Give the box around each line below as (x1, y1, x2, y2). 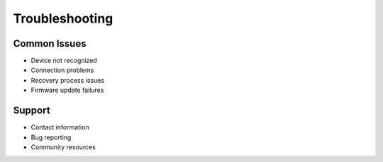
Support (13, 105, 50, 117)
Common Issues (13, 37, 87, 50)
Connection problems (30, 66, 94, 74)
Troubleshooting (13, 11, 113, 26)
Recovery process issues (30, 76, 105, 84)
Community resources (30, 142, 96, 151)
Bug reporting (30, 133, 72, 141)
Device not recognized (30, 57, 97, 65)
